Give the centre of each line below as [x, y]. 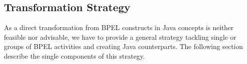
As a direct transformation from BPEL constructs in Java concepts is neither [119, 27]
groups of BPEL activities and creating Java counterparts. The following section [123, 46]
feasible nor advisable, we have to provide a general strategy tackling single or [120, 37]
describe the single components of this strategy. [74, 56]
